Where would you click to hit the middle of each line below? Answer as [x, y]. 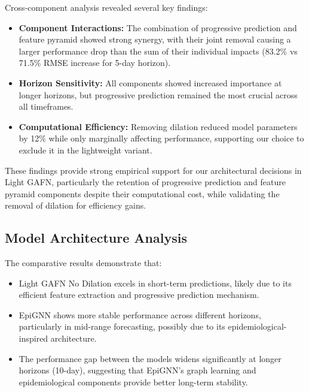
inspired [33, 338]
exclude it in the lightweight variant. [85, 150]
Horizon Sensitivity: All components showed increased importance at [150, 82]
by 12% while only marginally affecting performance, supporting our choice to [161, 138]
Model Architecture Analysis [96, 238]
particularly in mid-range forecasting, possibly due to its [122, 326]
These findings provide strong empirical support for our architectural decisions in [153, 170]
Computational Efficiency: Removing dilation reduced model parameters [158, 126]
